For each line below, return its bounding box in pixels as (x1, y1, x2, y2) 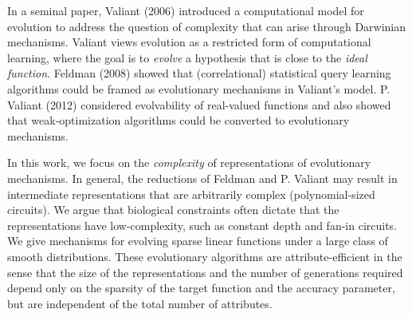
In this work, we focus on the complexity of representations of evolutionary (7, 154, 371, 171)
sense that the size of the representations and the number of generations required (7, 264, 403, 280)
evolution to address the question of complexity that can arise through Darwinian (7, 18, 406, 34)
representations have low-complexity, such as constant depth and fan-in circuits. (7, 216, 398, 233)
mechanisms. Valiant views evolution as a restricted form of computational (7, 34, 371, 50)
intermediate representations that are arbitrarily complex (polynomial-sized (7, 185, 375, 202)
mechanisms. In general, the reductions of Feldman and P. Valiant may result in (7, 169, 398, 186)
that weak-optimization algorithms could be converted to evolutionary (7, 112, 350, 129)
